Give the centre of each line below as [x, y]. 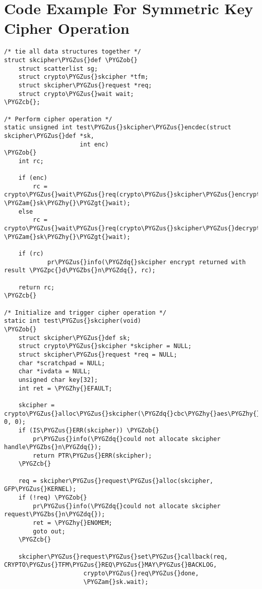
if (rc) [31, 254]
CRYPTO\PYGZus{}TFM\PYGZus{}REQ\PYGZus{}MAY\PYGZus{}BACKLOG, [111, 565]
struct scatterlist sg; [58, 68]
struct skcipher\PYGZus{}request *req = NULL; [98, 354]
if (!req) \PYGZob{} [53, 498]
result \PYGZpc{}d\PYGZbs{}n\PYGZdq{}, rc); [80, 271]
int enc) [94, 144]
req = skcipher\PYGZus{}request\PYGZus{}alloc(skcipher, [116, 481]
